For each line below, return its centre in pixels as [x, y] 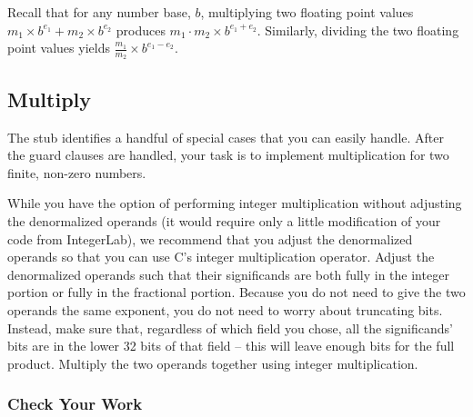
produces [141, 30]
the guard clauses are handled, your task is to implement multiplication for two [228, 155]
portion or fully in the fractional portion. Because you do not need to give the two [236, 292]
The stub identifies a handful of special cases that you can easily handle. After [226, 137]
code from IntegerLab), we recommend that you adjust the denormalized [210, 238]
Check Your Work [75, 404]
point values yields [59, 48]
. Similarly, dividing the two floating [358, 30]
